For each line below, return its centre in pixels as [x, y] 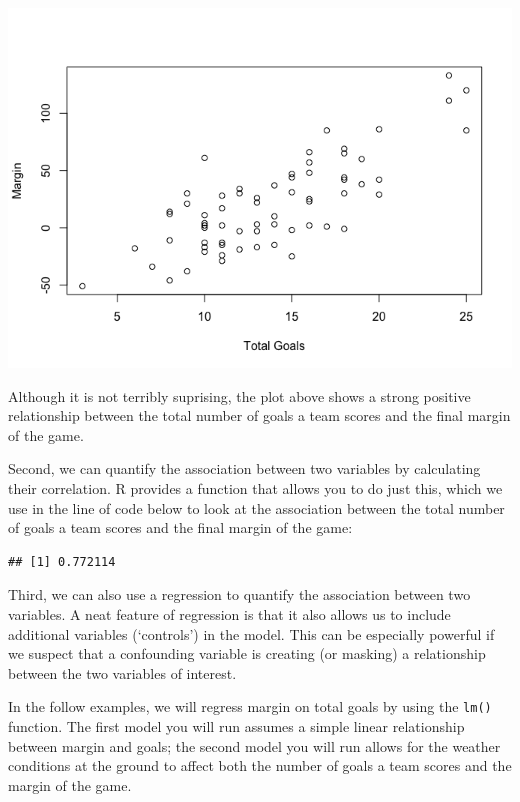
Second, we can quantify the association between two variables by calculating [244, 468]
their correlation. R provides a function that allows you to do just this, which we [255, 487]
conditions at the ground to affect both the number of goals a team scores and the [260, 765]
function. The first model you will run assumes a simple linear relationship [236, 725]
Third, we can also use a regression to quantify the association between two [239, 594]
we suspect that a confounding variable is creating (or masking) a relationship [247, 653]
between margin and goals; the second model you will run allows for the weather [254, 745]
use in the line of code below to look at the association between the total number [256, 507]
